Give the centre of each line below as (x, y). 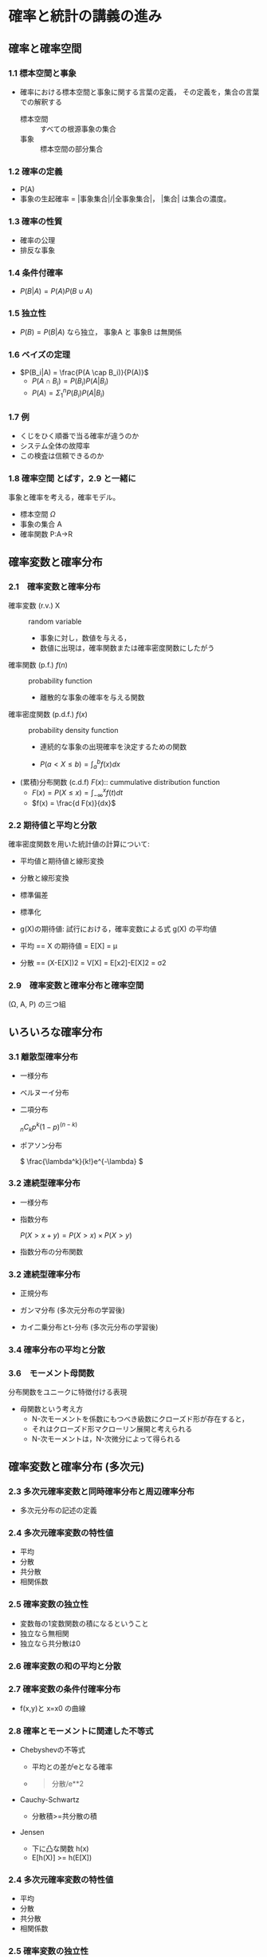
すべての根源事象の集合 (78, 129)
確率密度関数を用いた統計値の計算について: (79, 844)
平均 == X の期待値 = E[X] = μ (69, 946)
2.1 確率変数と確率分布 (55, 586)
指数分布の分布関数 (51, 1251)
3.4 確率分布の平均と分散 (57, 1350)
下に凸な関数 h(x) (60, 1848)
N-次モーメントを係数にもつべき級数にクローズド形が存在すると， (140, 1419)
